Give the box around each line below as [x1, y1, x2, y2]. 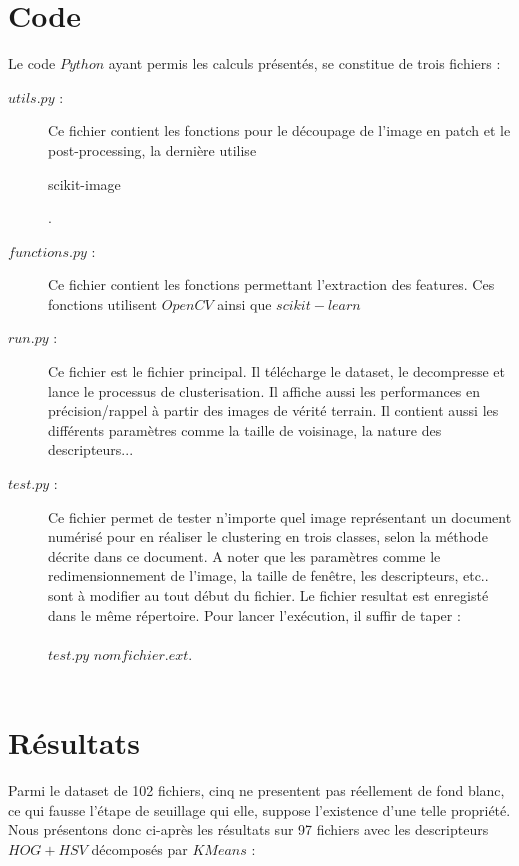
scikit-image [48, 173, 121, 194]
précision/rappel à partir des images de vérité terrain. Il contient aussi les [48, 400, 499, 421]
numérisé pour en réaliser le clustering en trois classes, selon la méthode [48, 526, 488, 547]
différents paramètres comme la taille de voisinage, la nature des [48, 419, 442, 440]
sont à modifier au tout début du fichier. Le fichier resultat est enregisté [48, 585, 489, 605]
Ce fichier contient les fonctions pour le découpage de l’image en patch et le [48, 120, 511, 141]
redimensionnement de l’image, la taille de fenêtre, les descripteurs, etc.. [48, 565, 489, 586]
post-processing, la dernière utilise [48, 139, 257, 160]
